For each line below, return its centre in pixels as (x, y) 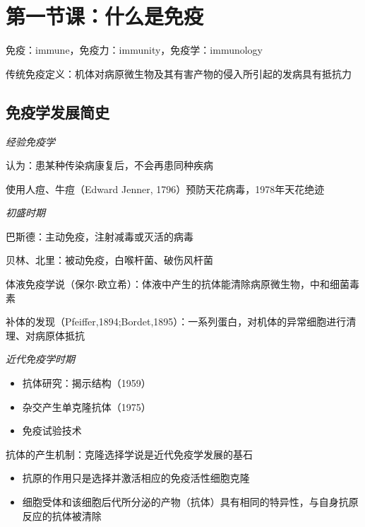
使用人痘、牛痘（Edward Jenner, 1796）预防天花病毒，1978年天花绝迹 (165, 189)
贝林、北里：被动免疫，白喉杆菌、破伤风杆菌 (109, 260)
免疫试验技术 (52, 430)
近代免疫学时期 (40, 359)
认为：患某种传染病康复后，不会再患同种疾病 (109, 165)
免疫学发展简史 (58, 111)
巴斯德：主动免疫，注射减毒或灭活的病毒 (100, 236)
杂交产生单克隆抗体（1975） (86, 406)
